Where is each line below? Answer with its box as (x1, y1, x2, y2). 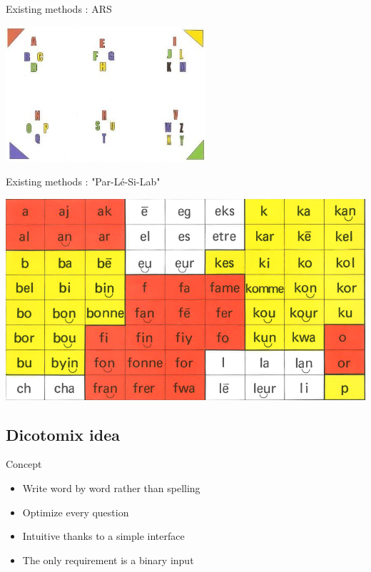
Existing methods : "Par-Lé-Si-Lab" (6, 174, 161, 189)
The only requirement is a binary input (22, 552, 194, 567)
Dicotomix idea (6, 423, 121, 445)
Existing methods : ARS (6, 1, 112, 16)
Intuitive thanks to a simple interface (22, 528, 185, 543)
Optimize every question (22, 504, 129, 519)
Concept (6, 456, 42, 471)
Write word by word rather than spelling (22, 480, 200, 495)
